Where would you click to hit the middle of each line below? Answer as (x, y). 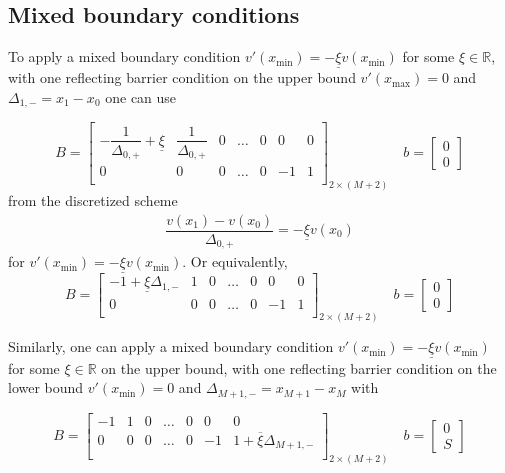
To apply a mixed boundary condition (124, 56)
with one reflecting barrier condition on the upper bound (182, 77)
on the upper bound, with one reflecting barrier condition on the (299, 367)
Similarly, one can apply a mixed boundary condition (171, 346)
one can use (141, 97)
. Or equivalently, (235, 261)
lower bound (46, 387)
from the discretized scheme (93, 199)
